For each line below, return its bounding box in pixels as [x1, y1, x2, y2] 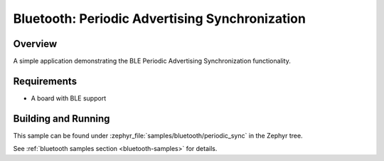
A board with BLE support [31, 93, 107, 103]
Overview [13, 38, 58, 50]
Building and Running [13, 113, 110, 125]
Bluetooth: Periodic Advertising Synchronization [13, 11, 306, 26]
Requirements [13, 75, 78, 87]
